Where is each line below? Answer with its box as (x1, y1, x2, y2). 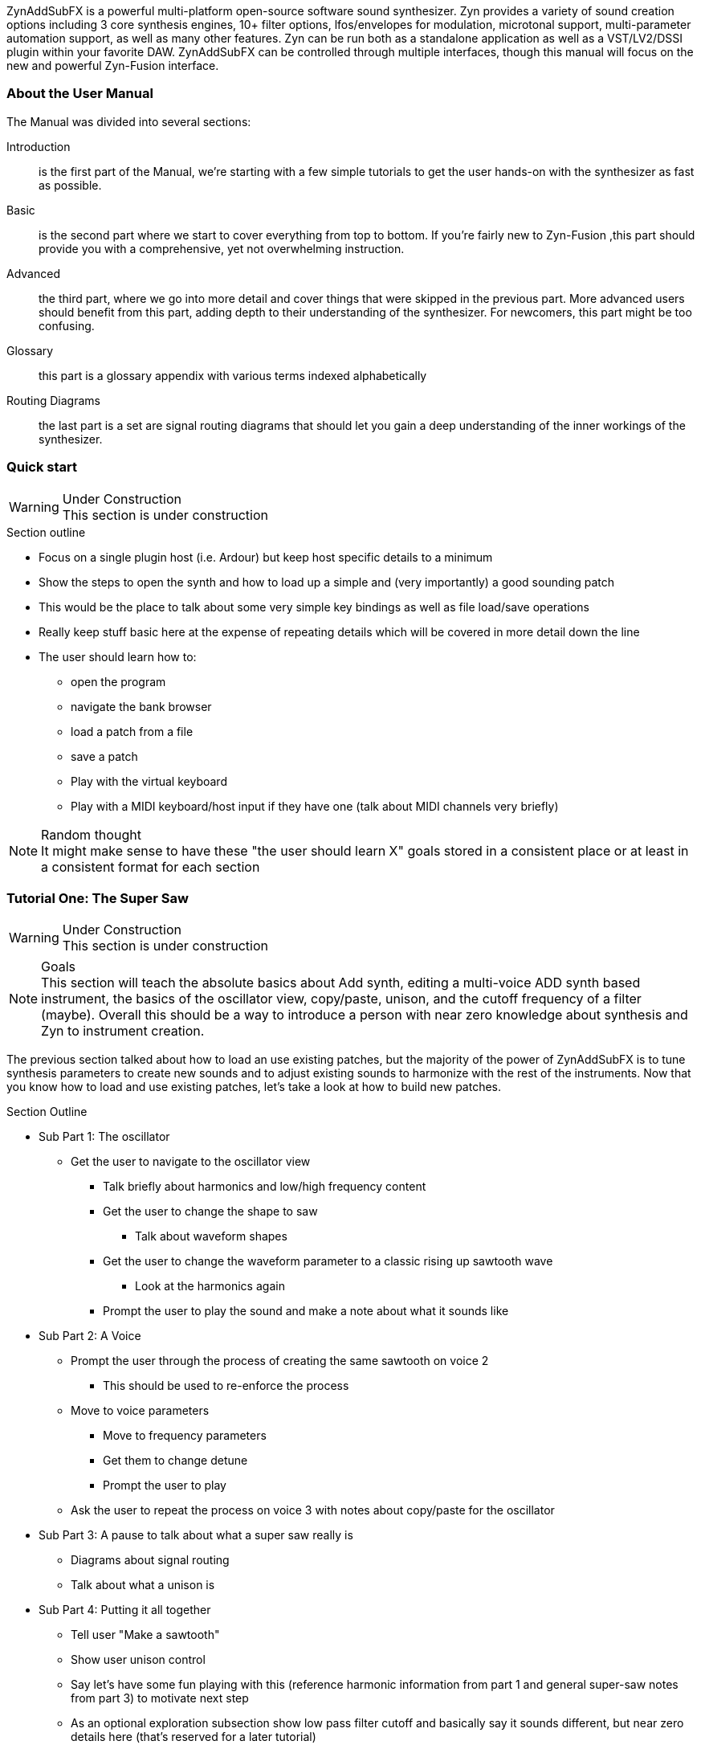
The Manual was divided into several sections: (6, 114, 251, 129)
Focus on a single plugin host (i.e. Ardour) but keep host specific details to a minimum (39, 550, 493, 564)
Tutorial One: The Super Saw (6, 889, 189, 906)
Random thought (41, 826, 141, 843)
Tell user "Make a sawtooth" (71, 1628, 220, 1642)
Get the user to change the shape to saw (103, 1204, 318, 1219)
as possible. (39, 178, 102, 192)
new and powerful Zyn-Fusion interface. (6, 59, 219, 72)
